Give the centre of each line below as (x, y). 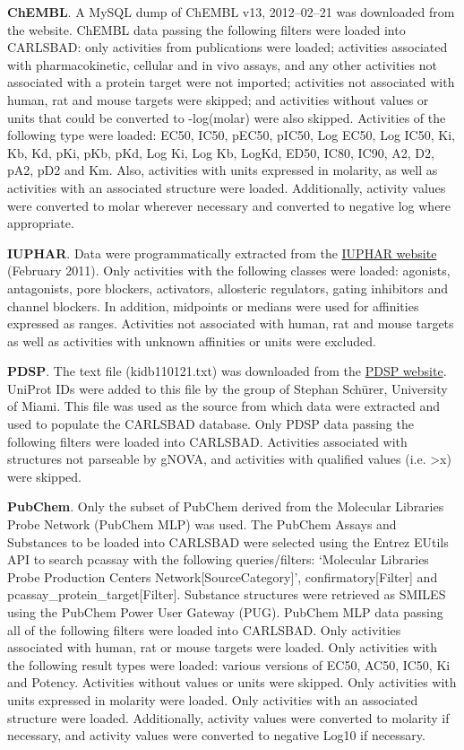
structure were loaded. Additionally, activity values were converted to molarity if (228, 717)
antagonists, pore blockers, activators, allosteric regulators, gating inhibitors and (228, 288)
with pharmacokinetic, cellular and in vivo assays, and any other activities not (222, 64)
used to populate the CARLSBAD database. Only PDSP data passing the (211, 424)
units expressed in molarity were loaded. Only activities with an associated (213, 699)
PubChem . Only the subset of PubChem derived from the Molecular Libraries (226, 506)
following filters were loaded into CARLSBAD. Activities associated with (207, 441)
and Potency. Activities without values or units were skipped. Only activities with (232, 682)
